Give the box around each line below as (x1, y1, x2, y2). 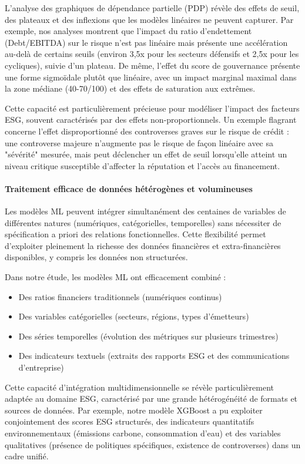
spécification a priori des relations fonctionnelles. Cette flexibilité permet (5, 228, 266, 240)
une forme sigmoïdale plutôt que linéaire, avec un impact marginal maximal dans (5, 70, 297, 83)
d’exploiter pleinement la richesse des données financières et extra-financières (5, 239, 281, 251)
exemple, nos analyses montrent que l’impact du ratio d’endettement (5, 25, 252, 37)
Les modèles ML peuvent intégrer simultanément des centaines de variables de (5, 205, 286, 217)
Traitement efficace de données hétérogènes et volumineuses (5, 182, 253, 194)
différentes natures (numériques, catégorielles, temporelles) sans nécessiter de (5, 216, 281, 228)
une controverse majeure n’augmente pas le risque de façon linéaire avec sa (5, 136, 274, 149)
